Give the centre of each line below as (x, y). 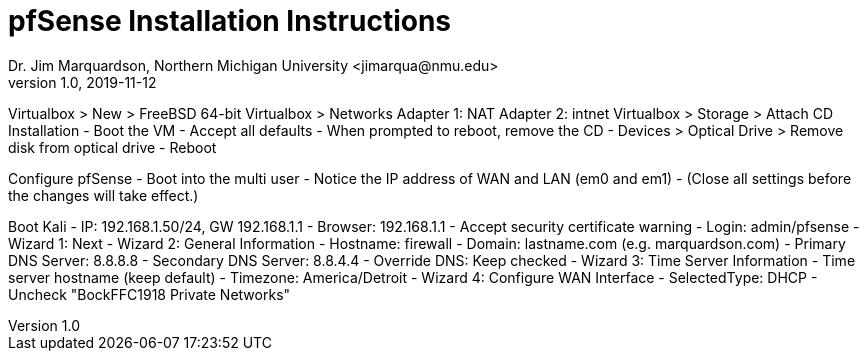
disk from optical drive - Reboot (112, 147)
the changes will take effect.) (103, 195)
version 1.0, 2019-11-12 (82, 82)
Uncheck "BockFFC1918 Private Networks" (149, 294)
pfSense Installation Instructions (230, 21)
